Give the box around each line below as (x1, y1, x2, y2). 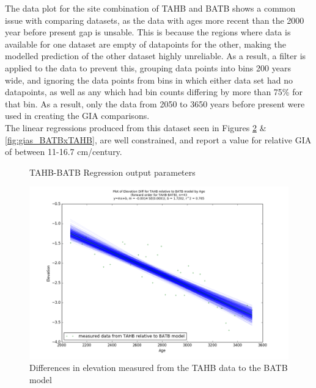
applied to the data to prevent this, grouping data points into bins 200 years (5, 61, 291, 74)
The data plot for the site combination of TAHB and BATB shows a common (5, 2, 296, 14)
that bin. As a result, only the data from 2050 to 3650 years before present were (5, 97, 305, 110)
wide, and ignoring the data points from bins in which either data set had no (5, 73, 293, 86)
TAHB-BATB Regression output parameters (29, 165, 196, 178)
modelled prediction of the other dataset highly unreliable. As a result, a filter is (5, 49, 306, 62)
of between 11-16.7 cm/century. (5, 145, 122, 158)
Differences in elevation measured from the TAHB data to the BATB (29, 361, 288, 374)
